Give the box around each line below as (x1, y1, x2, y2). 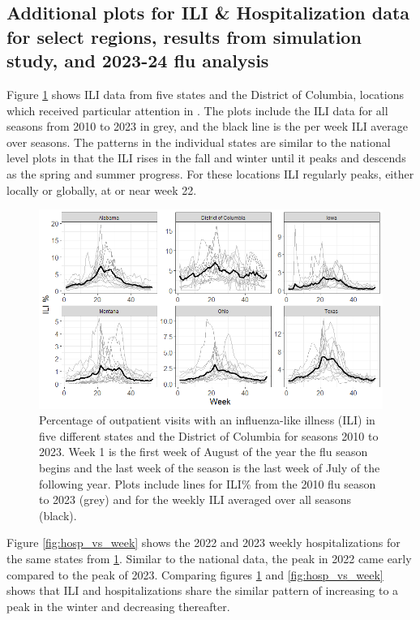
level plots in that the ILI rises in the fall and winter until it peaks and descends (6, 149, 406, 166)
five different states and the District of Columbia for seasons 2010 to (39, 427, 379, 444)
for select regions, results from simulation (6, 24, 362, 49)
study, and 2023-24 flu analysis (6, 48, 269, 73)
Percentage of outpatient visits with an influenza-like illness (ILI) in (39, 411, 375, 428)
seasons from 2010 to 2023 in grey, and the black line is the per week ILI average (6, 118, 408, 135)
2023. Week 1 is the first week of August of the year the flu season (39, 443, 368, 460)
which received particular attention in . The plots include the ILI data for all (6, 101, 388, 118)
